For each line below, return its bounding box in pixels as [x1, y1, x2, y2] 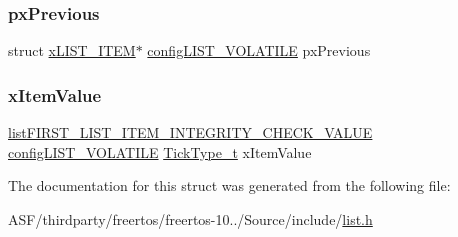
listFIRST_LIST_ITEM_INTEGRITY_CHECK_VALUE [8, 122, 373, 143]
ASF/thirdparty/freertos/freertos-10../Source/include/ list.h [8, 208, 373, 229]
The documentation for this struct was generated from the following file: [8, 175, 451, 196]
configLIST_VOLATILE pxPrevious [147, 40, 371, 61]
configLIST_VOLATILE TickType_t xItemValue [8, 141, 312, 162]
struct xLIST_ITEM [8, 40, 136, 61]
